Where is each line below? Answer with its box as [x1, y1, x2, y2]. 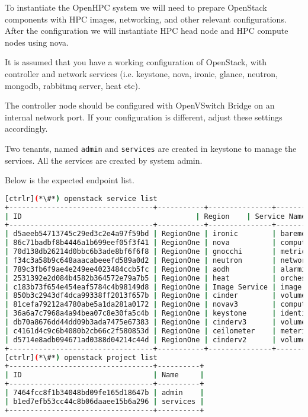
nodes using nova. [5, 36, 69, 48]
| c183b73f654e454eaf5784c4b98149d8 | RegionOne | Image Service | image [5, 282, 302, 291]
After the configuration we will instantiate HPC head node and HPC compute [5, 24, 288, 37]
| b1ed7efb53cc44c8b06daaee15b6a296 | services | [5, 397, 204, 406]
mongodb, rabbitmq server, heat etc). [5, 79, 140, 91]
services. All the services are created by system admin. [5, 154, 203, 166]
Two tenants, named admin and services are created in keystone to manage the [5, 142, 297, 154]
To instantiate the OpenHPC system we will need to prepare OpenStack [5, 1, 267, 13]
